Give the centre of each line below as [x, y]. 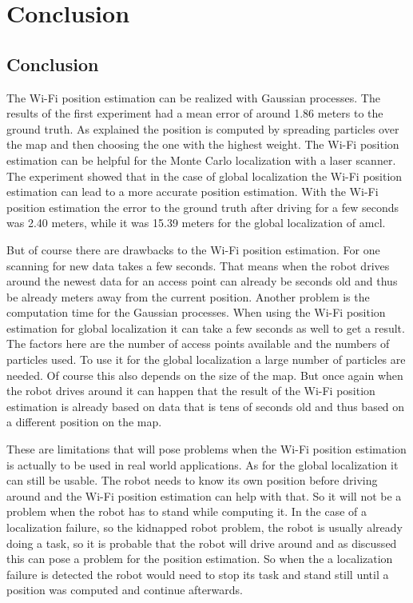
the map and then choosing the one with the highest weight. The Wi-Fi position [203, 144]
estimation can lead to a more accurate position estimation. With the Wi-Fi [193, 192]
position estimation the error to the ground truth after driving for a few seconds [203, 207]
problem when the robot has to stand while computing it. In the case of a [187, 511]
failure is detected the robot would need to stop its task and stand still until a [198, 574]
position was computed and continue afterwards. [125, 590]
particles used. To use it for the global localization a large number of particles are [206, 359]
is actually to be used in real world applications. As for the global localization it [203, 464]
